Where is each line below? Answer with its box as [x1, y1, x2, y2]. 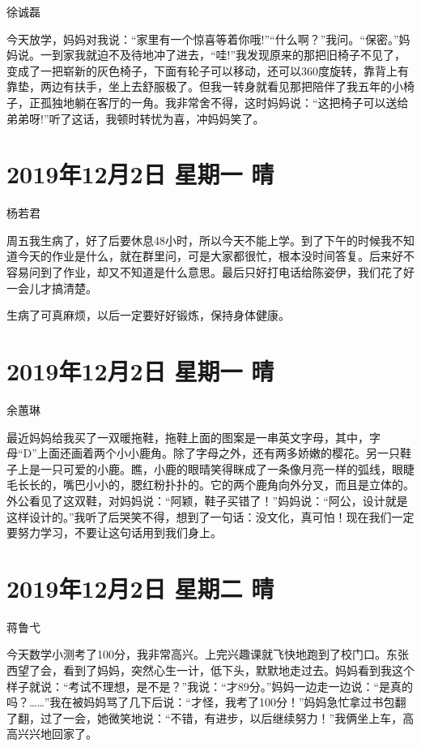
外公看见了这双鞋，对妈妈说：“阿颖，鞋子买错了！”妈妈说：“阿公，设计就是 [6, 492, 408, 509]
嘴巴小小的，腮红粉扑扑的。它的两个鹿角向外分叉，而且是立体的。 [62, 476, 415, 493]
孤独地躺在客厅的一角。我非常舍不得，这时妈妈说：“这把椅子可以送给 [40, 93, 409, 110]
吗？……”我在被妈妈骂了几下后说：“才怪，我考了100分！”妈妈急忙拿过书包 [6, 693, 395, 711]
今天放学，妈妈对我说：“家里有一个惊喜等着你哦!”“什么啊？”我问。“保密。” [6, 30, 399, 47]
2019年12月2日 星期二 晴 [6, 571, 274, 604]
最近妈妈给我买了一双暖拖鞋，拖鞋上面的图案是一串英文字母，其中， [6, 428, 369, 445]
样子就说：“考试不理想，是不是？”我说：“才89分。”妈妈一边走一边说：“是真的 [6, 677, 414, 694]
